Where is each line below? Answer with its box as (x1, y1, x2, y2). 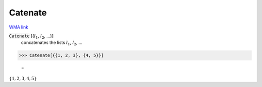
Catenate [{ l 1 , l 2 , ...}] (9, 33, 54, 40)
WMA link (9, 24, 29, 30)
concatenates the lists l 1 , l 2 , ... (21, 40, 82, 47)
